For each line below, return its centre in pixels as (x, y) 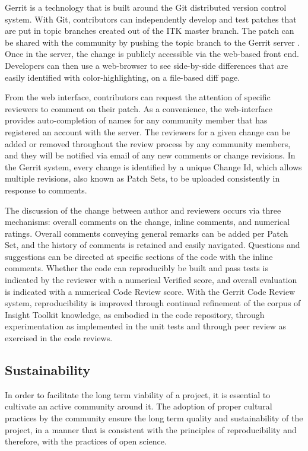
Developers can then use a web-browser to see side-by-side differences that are (147, 65)
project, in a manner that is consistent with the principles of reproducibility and (151, 429)
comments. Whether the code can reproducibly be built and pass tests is (136, 268)
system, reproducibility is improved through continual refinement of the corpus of (153, 303)
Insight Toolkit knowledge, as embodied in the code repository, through (135, 314)
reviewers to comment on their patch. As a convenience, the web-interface (139, 108)
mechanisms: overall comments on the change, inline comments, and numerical (147, 222)
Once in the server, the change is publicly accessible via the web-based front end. (152, 54)
